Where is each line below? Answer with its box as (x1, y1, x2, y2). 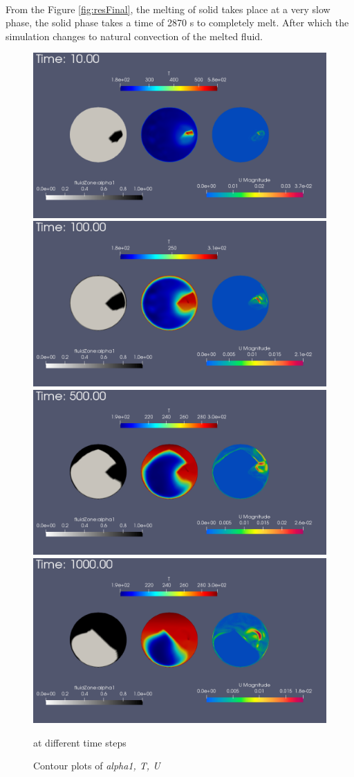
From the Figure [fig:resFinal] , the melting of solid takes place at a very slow (6, 1, 330, 16)
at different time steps (33, 735, 127, 749)
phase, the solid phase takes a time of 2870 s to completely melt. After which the (6, 15, 349, 30)
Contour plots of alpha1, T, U (33, 758, 160, 773)
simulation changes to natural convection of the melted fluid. (6, 28, 263, 43)
